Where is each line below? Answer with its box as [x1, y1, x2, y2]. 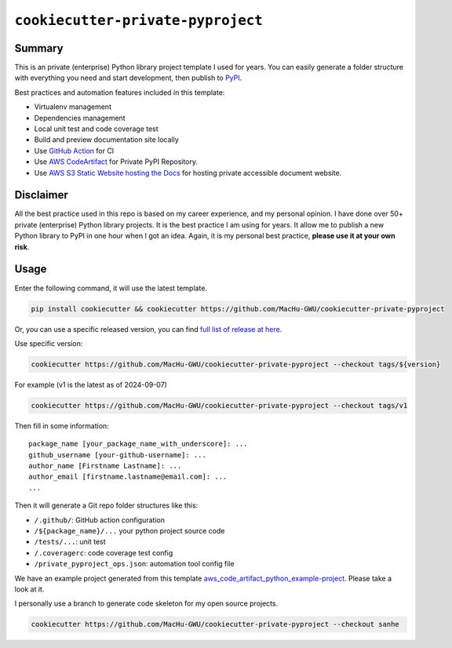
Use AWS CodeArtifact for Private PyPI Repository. [34, 157, 199, 166]
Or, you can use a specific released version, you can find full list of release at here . [14, 324, 282, 333]
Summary [14, 42, 64, 55]
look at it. [14, 584, 45, 594]
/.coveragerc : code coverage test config [34, 548, 173, 557]
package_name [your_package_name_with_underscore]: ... [28, 439, 248, 449]
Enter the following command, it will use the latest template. [14, 283, 208, 293]
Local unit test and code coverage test [34, 124, 159, 133]
